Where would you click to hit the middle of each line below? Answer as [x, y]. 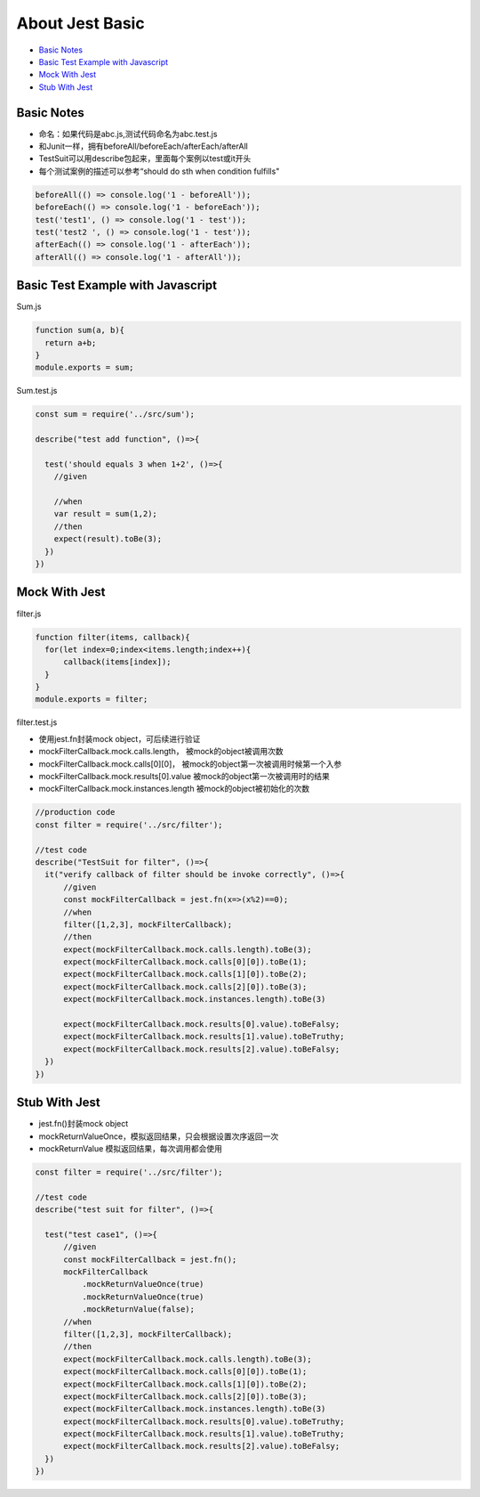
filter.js [29, 614]
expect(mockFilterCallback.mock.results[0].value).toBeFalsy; [202, 1025]
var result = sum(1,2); [105, 514]
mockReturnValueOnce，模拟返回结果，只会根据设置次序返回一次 [159, 1136]
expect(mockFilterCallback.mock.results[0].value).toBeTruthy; [204, 1421]
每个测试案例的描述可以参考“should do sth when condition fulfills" [159, 171]
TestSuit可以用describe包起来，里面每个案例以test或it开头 [145, 159]
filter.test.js [37, 722]
